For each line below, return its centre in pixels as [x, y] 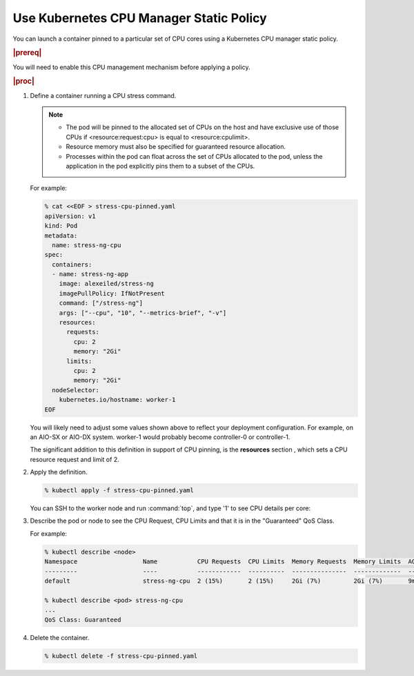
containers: [72, 264]
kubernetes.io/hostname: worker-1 [117, 400]
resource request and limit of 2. [75, 459]
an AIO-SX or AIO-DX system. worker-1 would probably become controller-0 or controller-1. [160, 437]
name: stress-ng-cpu [87, 245]
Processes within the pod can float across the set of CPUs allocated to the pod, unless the [194, 156]
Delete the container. [60, 637]
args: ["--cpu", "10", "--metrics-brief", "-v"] [143, 313]
